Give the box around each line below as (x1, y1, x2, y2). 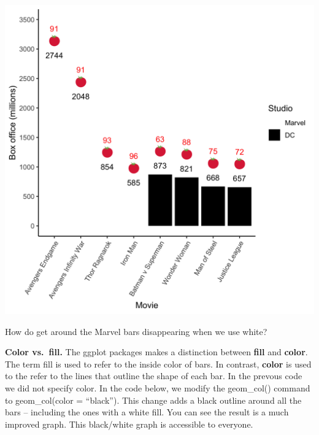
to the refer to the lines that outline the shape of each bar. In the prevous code (5, 369, 302, 382)
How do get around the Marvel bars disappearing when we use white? (5, 325, 267, 337)
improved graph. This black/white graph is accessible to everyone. (5, 417, 253, 430)
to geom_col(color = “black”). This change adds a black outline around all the (5, 393, 302, 406)
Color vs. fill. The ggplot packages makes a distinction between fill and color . (5, 345, 308, 358)
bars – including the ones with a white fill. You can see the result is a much (5, 406, 289, 418)
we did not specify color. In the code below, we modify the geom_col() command (5, 381, 310, 394)
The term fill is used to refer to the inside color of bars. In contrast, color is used (5, 357, 312, 370)
